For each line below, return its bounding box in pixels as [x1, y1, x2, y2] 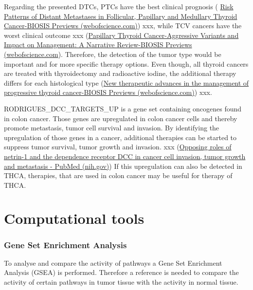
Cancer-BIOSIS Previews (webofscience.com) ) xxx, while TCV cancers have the [4, 20, 242, 31]
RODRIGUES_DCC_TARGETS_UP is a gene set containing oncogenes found [4, 103, 242, 113]
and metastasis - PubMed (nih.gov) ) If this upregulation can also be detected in [4, 161, 242, 171]
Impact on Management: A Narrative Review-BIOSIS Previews [4, 39, 192, 50]
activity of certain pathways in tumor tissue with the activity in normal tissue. [4, 277, 238, 287]
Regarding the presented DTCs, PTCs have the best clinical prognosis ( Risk [4, 1, 234, 11]
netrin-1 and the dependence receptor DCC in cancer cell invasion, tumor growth [4, 151, 246, 161]
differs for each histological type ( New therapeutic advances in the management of [4, 77, 249, 88]
